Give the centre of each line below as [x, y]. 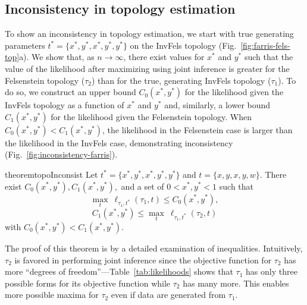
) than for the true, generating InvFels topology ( [181, 80]
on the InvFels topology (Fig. [183, 45]
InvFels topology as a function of [65, 105]
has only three [272, 271]
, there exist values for [164, 57]
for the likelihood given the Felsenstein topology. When [151, 116]
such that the [269, 57]
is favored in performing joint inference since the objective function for [143, 260]
